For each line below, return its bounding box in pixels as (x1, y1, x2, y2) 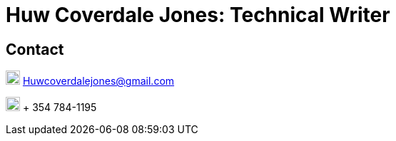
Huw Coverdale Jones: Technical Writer (6, 3, 390, 27)
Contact (6, 40, 64, 58)
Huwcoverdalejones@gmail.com (22, 75, 175, 88)
